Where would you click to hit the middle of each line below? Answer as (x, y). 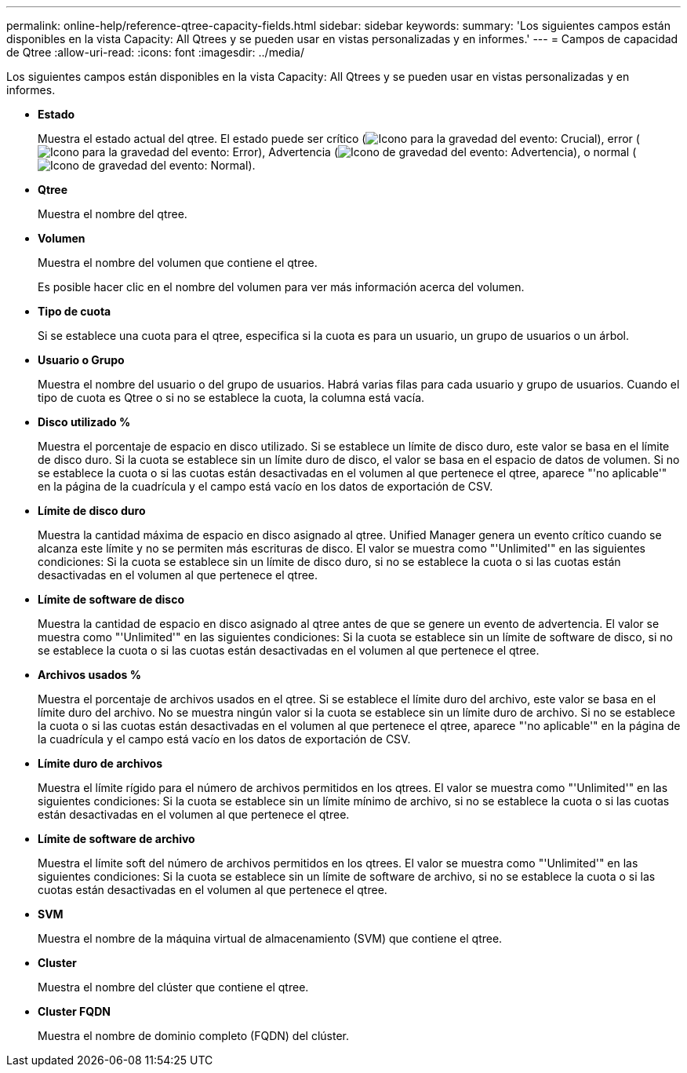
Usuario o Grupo (81, 360)
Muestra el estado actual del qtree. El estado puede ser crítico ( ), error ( (339, 139)
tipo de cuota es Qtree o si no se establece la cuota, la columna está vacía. (231, 398)
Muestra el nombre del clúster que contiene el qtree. (173, 987)
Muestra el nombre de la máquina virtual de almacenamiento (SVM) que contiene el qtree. (270, 938)
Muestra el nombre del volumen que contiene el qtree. (178, 263)
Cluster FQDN (74, 1011)
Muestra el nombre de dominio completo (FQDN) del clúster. (194, 1036)
